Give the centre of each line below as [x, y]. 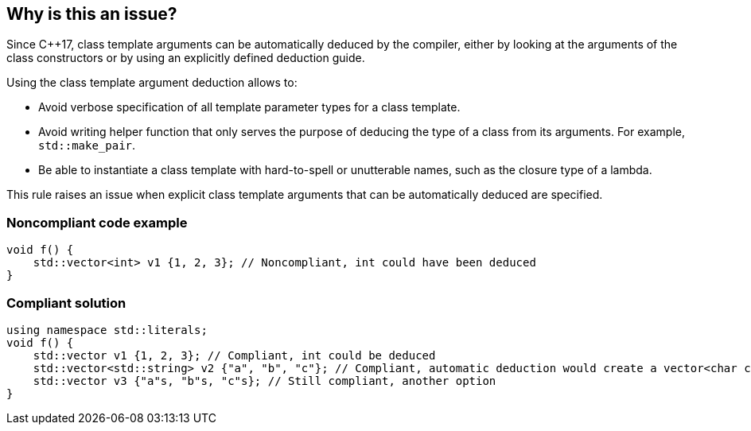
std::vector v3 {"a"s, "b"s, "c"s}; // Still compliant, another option [265, 381]
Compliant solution [66, 303]
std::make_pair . [87, 146]
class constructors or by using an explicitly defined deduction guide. [186, 58]
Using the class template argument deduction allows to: [152, 83]
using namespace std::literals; [107, 330]
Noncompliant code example [97, 222]
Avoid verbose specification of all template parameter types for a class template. [249, 107]
